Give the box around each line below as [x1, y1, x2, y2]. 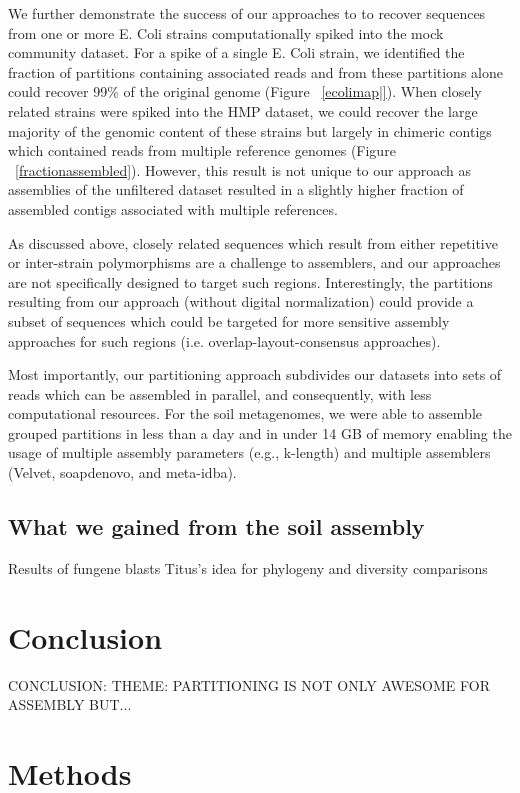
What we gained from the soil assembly [8, 511, 425, 542]
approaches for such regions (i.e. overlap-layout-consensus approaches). [8, 330, 441, 351]
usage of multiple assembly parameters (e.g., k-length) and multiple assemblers [8, 442, 491, 463]
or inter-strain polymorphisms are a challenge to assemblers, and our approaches [8, 252, 501, 273]
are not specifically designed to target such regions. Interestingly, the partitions [8, 271, 493, 292]
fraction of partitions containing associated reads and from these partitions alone [8, 61, 503, 82]
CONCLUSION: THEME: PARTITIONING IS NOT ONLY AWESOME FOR [8, 674, 490, 695]
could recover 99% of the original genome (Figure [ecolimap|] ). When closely [8, 81, 482, 102]
